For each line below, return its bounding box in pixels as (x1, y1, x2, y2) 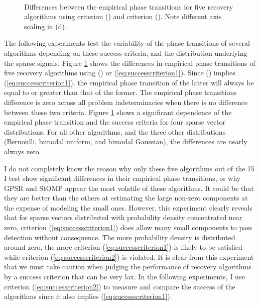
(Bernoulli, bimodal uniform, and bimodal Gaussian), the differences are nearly (4, 136, 247, 147)
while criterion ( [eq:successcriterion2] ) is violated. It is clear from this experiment (4, 251, 254, 262)
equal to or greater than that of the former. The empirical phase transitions (4, 87, 237, 97)
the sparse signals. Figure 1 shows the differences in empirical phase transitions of (4, 57, 255, 68)
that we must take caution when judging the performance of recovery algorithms (4, 261, 251, 272)
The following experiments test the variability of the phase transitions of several (4, 38, 250, 48)
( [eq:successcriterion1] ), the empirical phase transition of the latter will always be (4, 77, 254, 87)
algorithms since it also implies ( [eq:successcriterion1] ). (4, 291, 172, 301)
